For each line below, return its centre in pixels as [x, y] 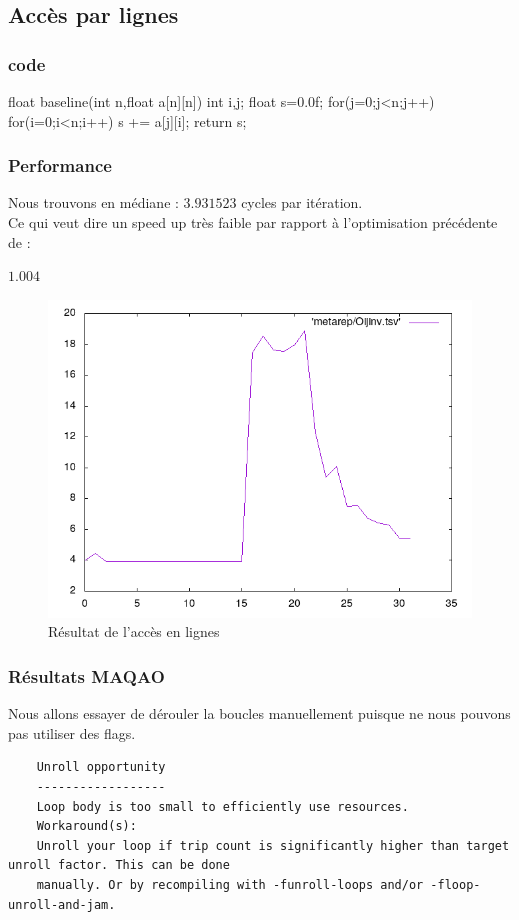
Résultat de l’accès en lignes [134, 631]
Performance [60, 165]
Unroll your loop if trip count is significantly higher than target [273, 845]
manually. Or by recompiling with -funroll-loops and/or [230, 884]
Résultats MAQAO [86, 675]
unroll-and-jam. [62, 904]
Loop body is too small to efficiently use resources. [222, 806]
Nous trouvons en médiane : [93, 202]
